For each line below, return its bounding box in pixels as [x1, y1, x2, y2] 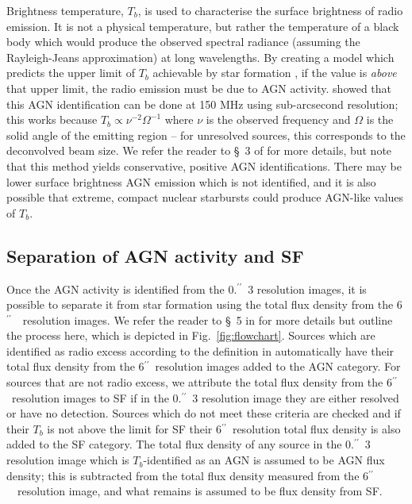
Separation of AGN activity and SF [6, 243, 304, 267]
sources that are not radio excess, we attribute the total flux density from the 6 [6, 374, 392, 391]
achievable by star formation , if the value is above [152, 64, 397, 81]
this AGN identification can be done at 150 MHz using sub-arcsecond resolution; [6, 95, 399, 112]
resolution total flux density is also [232, 420, 401, 437]
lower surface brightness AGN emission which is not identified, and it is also [6, 173, 376, 190]
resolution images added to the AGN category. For [155, 358, 401, 375]
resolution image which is [6, 452, 129, 468]
